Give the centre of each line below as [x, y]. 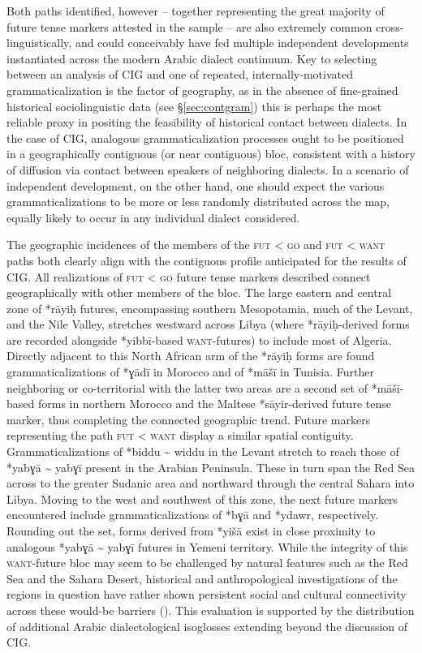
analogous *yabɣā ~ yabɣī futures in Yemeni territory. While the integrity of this [207, 546]
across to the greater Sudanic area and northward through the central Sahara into [211, 483]
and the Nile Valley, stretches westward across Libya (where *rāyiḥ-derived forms [208, 324]
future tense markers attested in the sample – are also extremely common [189, 26]
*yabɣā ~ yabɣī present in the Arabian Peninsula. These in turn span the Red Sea [211, 467]
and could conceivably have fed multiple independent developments [242, 43]
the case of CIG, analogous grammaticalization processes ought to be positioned [205, 137]
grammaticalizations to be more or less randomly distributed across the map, [198, 202]
